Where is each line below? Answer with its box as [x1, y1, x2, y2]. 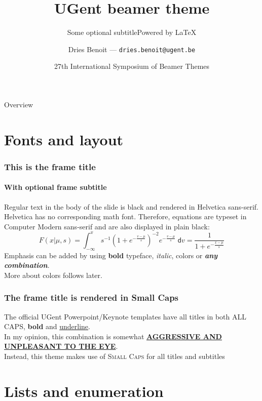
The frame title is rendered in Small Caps [4, 291, 179, 304]
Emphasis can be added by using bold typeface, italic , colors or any [4, 250, 218, 260]
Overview [4, 99, 33, 109]
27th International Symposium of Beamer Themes [54, 61, 210, 71]
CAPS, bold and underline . [4, 321, 90, 332]
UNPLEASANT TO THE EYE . [4, 341, 118, 351]
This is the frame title [4, 160, 96, 173]
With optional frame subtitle [4, 182, 107, 192]
